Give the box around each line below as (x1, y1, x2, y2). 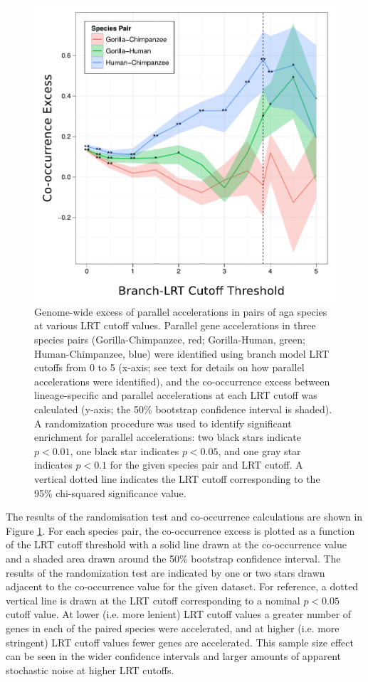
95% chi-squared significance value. (34, 485, 186, 500)
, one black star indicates (70, 443, 179, 458)
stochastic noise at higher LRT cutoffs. (6, 662, 174, 677)
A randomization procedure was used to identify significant (34, 415, 292, 430)
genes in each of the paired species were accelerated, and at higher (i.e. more (6, 620, 340, 635)
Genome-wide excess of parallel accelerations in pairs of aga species (34, 304, 327, 319)
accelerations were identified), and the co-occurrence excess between (34, 373, 330, 388)
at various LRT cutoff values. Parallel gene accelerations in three (34, 318, 316, 333)
